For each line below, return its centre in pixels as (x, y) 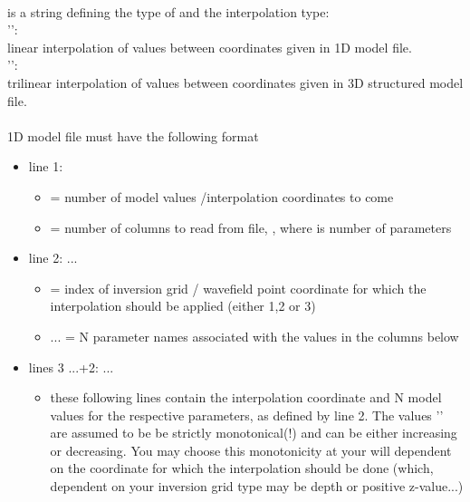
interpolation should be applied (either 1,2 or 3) (183, 306)
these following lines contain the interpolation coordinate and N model (246, 397)
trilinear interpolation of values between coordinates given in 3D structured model (235, 82)
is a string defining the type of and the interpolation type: (168, 11)
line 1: (46, 166)
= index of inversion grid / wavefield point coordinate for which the (238, 288)
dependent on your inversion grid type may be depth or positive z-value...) (257, 486)
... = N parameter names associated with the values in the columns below (254, 336)
